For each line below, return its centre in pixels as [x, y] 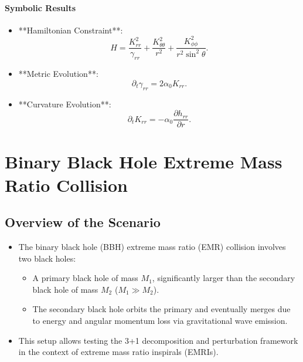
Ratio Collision [66, 185]
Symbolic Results [40, 7]
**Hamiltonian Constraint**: [71, 30]
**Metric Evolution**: [58, 74]
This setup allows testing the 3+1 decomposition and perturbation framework [158, 340]
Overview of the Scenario [83, 222]
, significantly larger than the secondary [224, 278]
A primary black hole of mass [85, 278]
